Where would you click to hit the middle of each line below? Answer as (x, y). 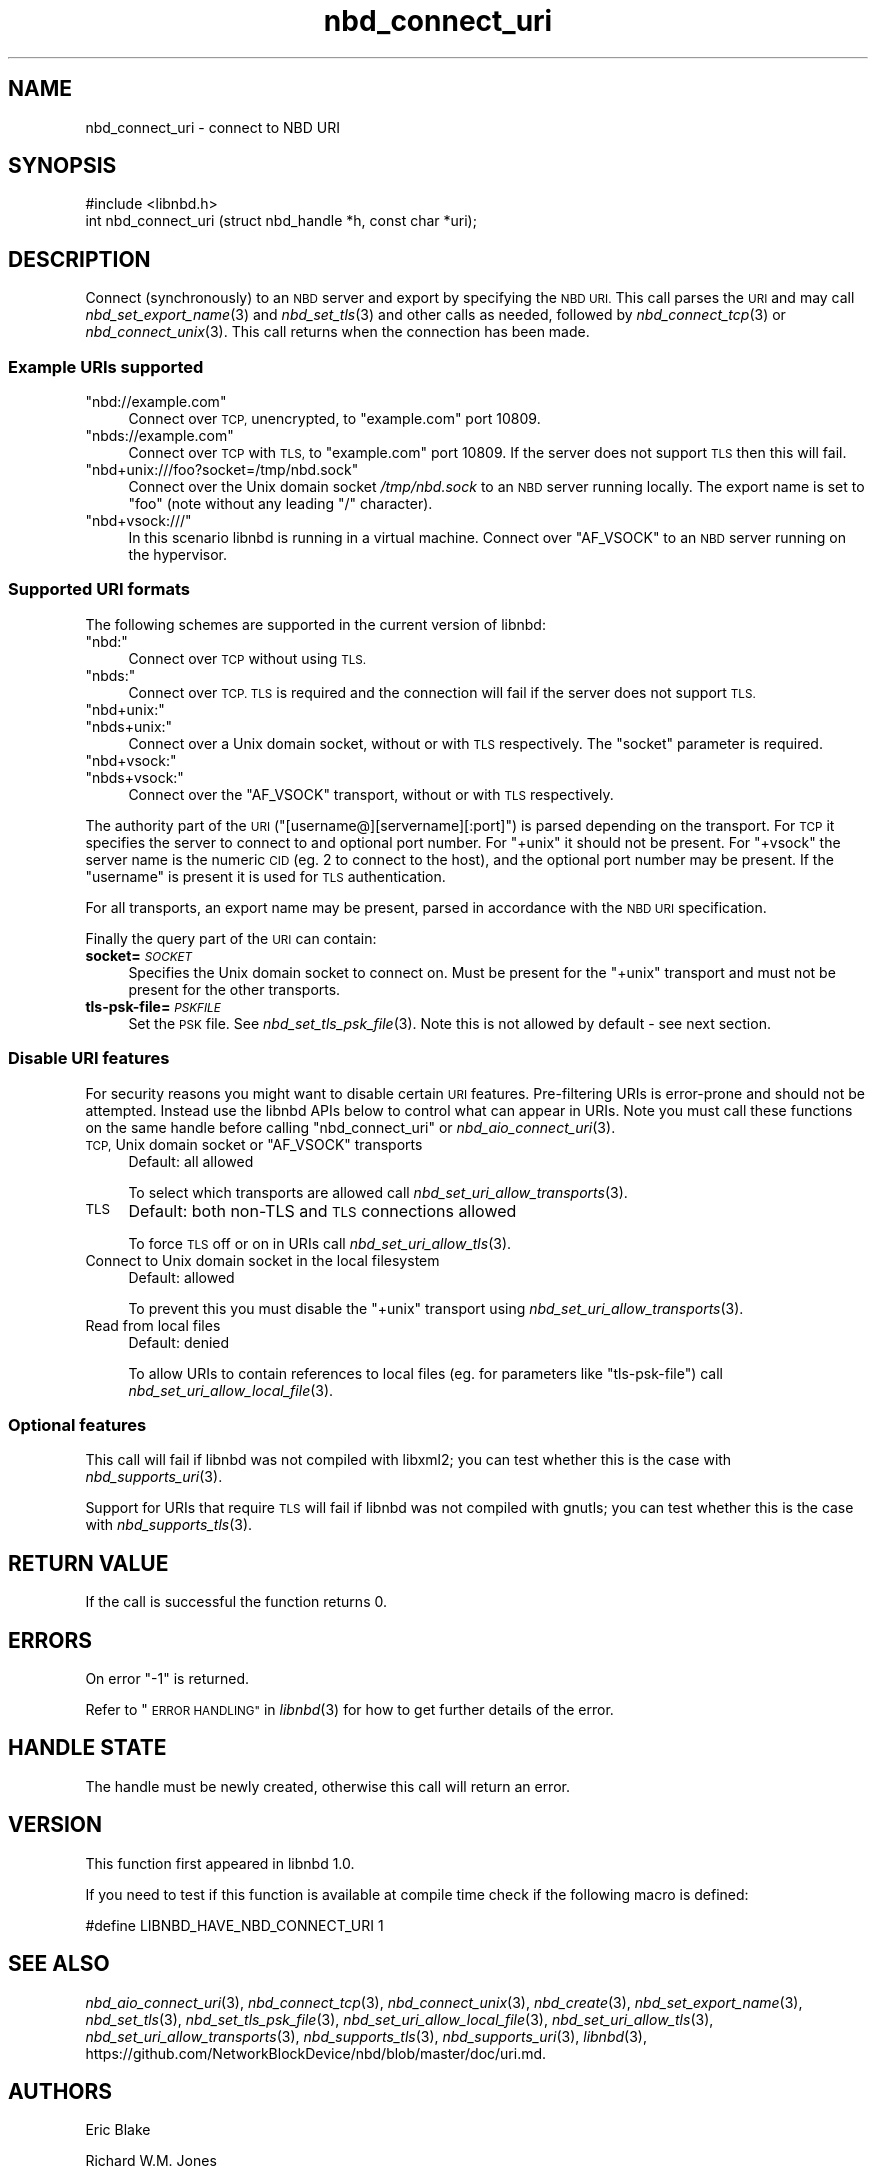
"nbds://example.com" (159, 436)
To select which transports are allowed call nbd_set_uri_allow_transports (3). (378, 1192)
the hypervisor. (177, 555)
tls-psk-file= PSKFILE (153, 1006)
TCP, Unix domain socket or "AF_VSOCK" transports (254, 1144)
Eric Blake (118, 2130)
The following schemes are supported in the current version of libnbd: (315, 624)
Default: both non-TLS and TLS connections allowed (322, 1210)
